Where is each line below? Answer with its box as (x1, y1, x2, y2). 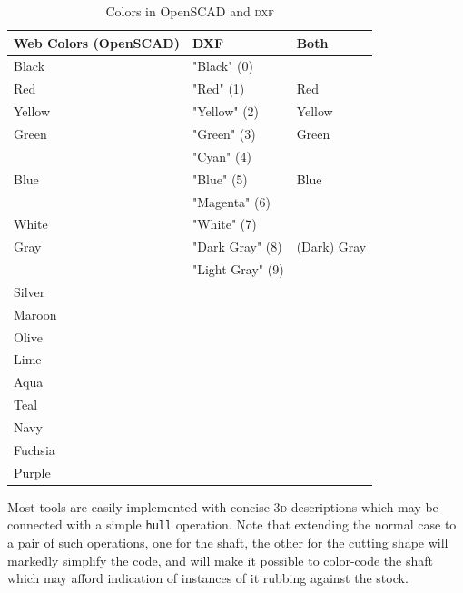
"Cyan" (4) (192, 146, 251, 165)
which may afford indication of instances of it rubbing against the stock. (7, 568, 409, 588)
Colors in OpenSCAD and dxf (105, 2, 274, 20)
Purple (14, 462, 51, 481)
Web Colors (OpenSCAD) (14, 33, 180, 52)
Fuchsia (14, 440, 55, 459)
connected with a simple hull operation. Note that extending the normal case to (7, 515, 457, 534)
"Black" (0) (192, 56, 254, 75)
